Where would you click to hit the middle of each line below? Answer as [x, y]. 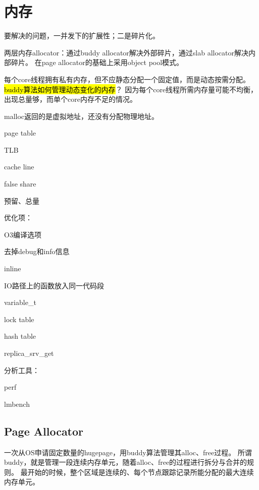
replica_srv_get [29, 353]
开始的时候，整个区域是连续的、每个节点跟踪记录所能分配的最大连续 [141, 472]
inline [13, 268]
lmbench [17, 404]
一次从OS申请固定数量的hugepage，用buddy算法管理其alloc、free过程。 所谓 [128, 452]
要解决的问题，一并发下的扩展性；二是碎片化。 [82, 36]
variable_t [20, 302]
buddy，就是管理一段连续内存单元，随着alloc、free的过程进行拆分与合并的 [126, 462]
